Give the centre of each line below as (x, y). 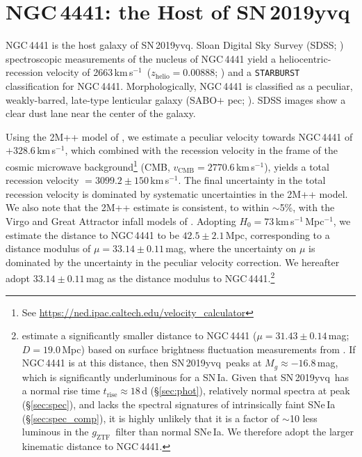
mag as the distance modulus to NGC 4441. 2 (180, 277)
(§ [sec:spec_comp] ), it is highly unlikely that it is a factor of (150, 418)
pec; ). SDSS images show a (287, 99)
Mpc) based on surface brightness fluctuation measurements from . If (209, 349)
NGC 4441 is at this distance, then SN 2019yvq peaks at (142, 363)
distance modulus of (48, 248)
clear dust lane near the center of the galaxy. (101, 113)
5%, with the (307, 207)
